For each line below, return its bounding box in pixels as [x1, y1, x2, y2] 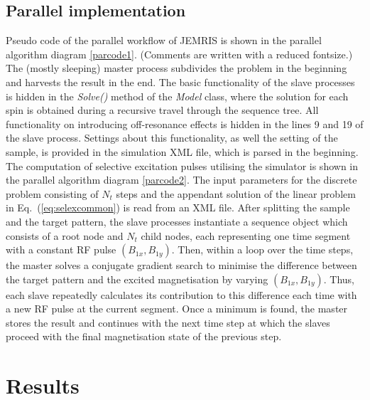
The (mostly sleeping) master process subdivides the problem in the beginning [6, 60, 347, 75]
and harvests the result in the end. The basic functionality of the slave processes [6, 74, 355, 89]
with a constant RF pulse [6, 242, 116, 257]
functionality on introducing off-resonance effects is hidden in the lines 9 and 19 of [6, 116, 364, 131]
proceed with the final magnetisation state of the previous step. [6, 329, 282, 344]
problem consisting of [6, 186, 99, 201]
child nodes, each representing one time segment [141, 228, 351, 243]
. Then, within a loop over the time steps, [171, 242, 354, 257]
